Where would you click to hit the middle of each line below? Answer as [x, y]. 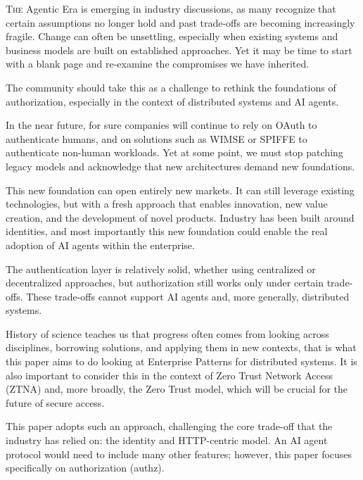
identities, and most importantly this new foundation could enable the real [167, 231]
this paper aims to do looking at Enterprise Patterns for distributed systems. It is [181, 361]
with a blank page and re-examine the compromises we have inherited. [158, 64]
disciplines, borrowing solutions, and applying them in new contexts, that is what [181, 347]
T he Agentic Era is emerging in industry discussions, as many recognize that [171, 8]
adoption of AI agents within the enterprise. [100, 245]
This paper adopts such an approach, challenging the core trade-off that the [169, 426]
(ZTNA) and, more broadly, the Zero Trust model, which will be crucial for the [177, 389]
